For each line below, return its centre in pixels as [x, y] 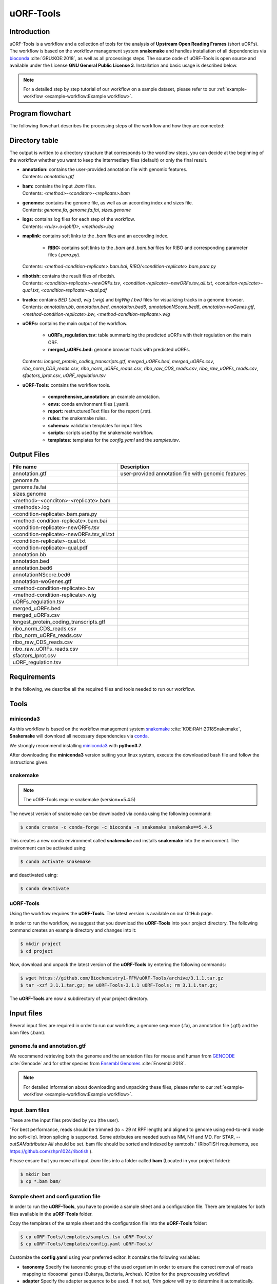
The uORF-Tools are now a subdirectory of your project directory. [79, 998]
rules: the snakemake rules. [77, 418]
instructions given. [29, 762]
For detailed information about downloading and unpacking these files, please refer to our [118, 1087]
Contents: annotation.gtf [48, 177]
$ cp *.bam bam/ [41, 1182]
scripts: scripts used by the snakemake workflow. [101, 433]
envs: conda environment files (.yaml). [89, 404]
